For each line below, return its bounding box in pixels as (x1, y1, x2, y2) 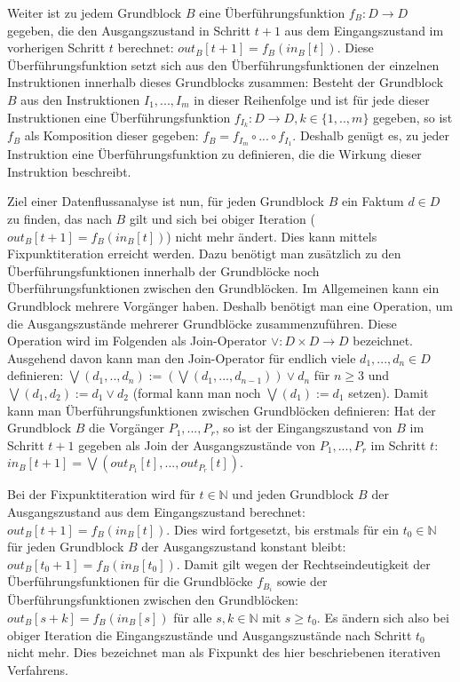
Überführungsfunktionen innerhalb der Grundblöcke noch (7, 261, 320, 280)
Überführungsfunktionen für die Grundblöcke (7, 572, 253, 591)
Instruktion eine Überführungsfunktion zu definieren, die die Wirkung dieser (7, 145, 422, 163)
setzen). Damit (348, 384, 429, 401)
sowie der (276, 572, 328, 591)
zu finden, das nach (7, 210, 112, 228)
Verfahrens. (7, 660, 69, 678)
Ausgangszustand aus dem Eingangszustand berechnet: (7, 502, 305, 520)
